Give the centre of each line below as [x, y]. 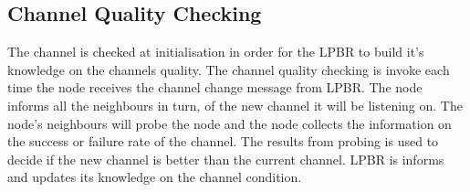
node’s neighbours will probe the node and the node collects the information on [230, 123]
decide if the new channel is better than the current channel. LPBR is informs [226, 159]
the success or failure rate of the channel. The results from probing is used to [223, 141]
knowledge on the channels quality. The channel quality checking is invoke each [229, 69]
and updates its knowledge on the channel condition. [155, 177]
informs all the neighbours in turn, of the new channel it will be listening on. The [235, 105]
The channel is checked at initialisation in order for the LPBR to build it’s [216, 52]
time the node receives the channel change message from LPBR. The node [215, 87]
